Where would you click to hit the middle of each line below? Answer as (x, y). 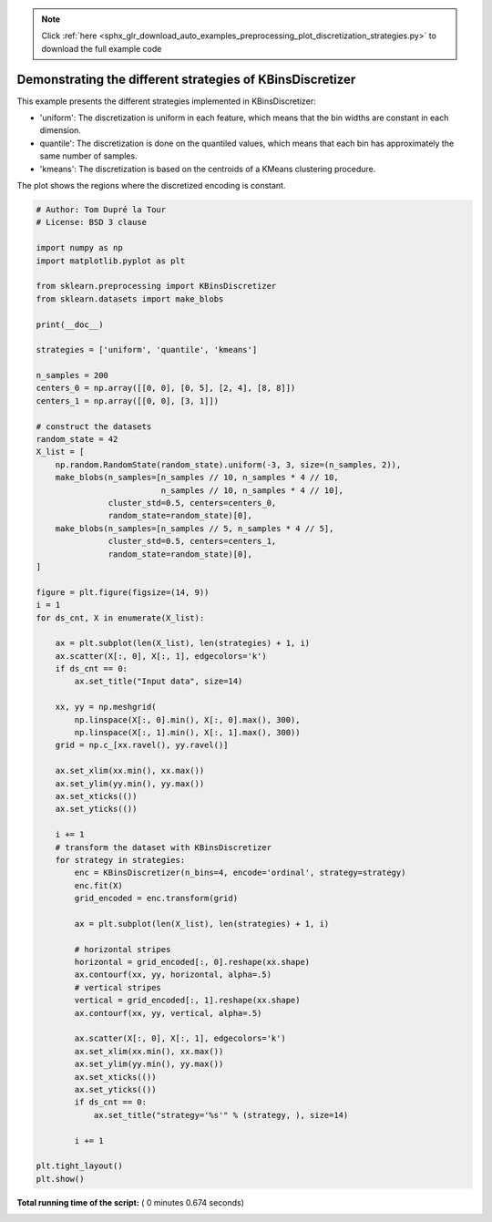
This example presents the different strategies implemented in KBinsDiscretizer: (166, 101)
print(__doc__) (70, 324)
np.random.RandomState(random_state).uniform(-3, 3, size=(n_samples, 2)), (228, 464)
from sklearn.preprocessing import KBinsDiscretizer (156, 286)
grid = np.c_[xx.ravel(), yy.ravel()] (142, 745)
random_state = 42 (77, 439)
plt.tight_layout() (79, 1166)
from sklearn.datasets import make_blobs (130, 299)
